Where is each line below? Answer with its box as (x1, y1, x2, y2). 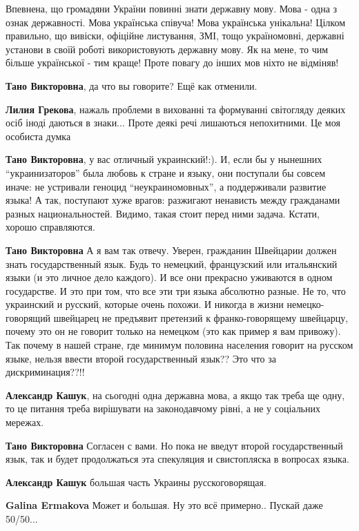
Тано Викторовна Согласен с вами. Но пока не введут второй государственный (6, 438, 343, 452)
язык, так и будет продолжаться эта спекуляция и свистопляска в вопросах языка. (6, 452, 349, 466)
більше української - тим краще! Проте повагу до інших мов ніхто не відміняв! (6, 55, 339, 70)
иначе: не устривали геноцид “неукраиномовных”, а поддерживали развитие (6, 179, 327, 193)
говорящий (6, 310, 51, 325)
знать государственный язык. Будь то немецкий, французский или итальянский (6, 256, 338, 271)
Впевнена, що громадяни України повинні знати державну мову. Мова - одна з (6, 1, 338, 15)
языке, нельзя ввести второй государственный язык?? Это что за (6, 351, 276, 365)
